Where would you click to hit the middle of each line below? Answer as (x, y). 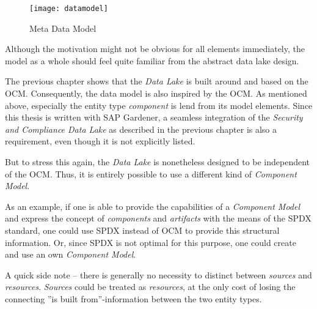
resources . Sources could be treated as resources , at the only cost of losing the (150, 287)
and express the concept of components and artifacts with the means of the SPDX (158, 218)
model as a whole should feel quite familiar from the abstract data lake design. (152, 60)
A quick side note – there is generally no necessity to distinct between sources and (158, 274)
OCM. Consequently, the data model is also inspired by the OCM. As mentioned (156, 93)
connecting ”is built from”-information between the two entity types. (133, 298)
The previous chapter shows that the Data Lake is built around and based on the (157, 81)
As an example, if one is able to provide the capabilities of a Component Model (153, 206)
